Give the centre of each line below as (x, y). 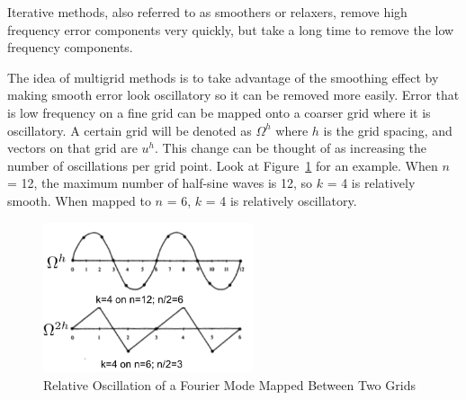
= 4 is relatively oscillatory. (281, 200)
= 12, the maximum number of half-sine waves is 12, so (160, 183)
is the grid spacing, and (388, 130)
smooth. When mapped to (79, 200)
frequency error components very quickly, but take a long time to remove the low (231, 29)
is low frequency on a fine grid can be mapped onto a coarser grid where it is (219, 112)
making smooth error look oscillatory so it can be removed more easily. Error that (233, 95)
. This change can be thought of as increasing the (291, 148)
